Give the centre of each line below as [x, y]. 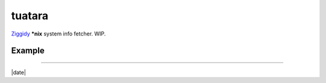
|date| [19, 72]
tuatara [30, 16]
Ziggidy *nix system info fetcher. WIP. [59, 34]
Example [28, 51]
